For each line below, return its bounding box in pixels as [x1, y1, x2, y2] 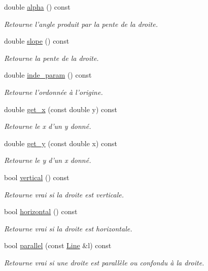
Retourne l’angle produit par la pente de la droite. [4, 18, 158, 29]
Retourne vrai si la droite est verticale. [4, 189, 124, 199]
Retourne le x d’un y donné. [4, 121, 91, 131]
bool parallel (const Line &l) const [4, 240, 112, 251]
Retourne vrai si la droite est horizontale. [4, 223, 132, 233]
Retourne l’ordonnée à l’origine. [4, 86, 103, 97]
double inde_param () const [4, 70, 92, 80]
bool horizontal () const [4, 206, 78, 217]
